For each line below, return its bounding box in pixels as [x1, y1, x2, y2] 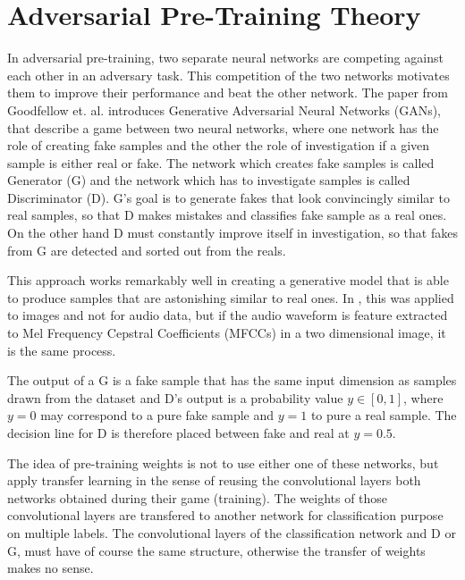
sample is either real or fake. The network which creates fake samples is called [7, 153, 435, 172]
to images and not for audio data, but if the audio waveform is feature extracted [7, 306, 448, 324]
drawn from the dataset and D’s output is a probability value [7, 388, 343, 407]
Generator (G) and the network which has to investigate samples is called [7, 171, 410, 189]
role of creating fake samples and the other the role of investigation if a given [7, 136, 430, 155]
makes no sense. [7, 559, 94, 577]
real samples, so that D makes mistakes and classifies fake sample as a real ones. [7, 206, 447, 224]
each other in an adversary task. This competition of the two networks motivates [7, 65, 450, 84]
